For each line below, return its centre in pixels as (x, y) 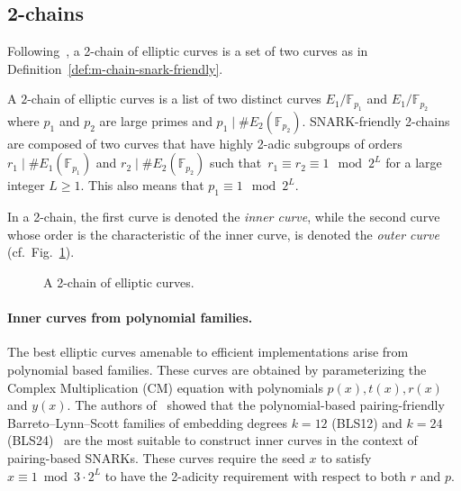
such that (235, 163)
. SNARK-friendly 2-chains (376, 120)
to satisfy (346, 457)
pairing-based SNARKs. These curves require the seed (156, 457)
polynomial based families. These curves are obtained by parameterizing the (217, 369)
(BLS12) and (367, 422)
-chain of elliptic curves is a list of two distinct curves (174, 99)
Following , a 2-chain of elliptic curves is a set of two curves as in (188, 51)
